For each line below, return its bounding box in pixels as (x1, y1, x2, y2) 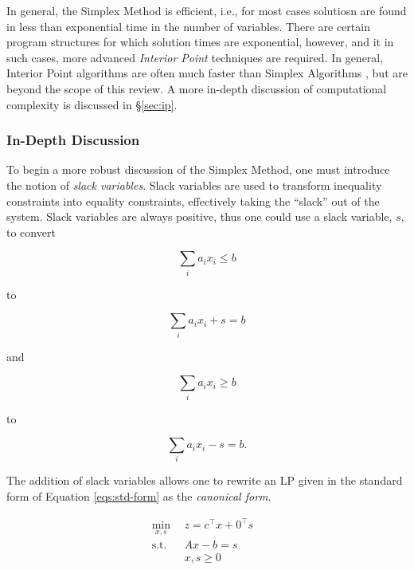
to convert (6, 223, 56, 240)
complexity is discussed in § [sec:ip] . (6, 96, 178, 112)
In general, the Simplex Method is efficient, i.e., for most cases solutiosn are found (6, 2, 407, 18)
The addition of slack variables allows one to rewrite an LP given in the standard (6, 472, 403, 489)
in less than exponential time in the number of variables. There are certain (6, 18, 370, 34)
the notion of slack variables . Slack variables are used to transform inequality (6, 176, 382, 193)
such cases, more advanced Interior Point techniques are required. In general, (6, 49, 384, 65)
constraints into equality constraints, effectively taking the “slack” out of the (6, 192, 380, 209)
